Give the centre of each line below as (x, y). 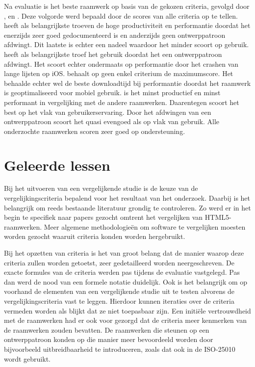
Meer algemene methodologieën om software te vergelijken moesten (145, 226)
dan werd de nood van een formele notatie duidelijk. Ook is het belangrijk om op (126, 281)
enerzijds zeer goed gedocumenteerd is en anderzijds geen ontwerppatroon (115, 35)
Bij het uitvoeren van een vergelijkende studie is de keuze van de (101, 188)
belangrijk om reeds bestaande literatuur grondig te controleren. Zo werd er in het (127, 207)
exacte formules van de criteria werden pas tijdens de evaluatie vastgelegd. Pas (122, 272)
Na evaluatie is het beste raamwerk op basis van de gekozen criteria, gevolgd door (127, 6)
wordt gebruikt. (27, 358)
